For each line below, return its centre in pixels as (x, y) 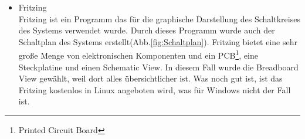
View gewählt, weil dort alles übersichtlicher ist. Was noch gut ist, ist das (150, 78)
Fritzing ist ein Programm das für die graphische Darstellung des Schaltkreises (159, 18)
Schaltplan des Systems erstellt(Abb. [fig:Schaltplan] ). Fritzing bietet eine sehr (158, 41)
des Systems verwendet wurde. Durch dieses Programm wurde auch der (147, 30)
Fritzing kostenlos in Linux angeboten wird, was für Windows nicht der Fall (155, 89)
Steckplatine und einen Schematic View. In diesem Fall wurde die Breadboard (158, 67)
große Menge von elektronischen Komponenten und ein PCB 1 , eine (138, 55)
